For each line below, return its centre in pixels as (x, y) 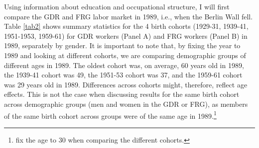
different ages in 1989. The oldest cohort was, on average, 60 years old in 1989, (124, 65)
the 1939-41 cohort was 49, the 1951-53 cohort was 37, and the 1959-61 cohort (123, 75)
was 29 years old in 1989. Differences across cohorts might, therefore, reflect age (126, 84)
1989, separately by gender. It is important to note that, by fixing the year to (122, 45)
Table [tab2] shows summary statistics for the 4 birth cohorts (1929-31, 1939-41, (126, 26)
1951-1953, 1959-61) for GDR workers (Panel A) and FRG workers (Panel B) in (126, 36)
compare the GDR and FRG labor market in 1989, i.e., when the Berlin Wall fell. (129, 16)
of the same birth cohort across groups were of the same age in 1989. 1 (110, 115)
